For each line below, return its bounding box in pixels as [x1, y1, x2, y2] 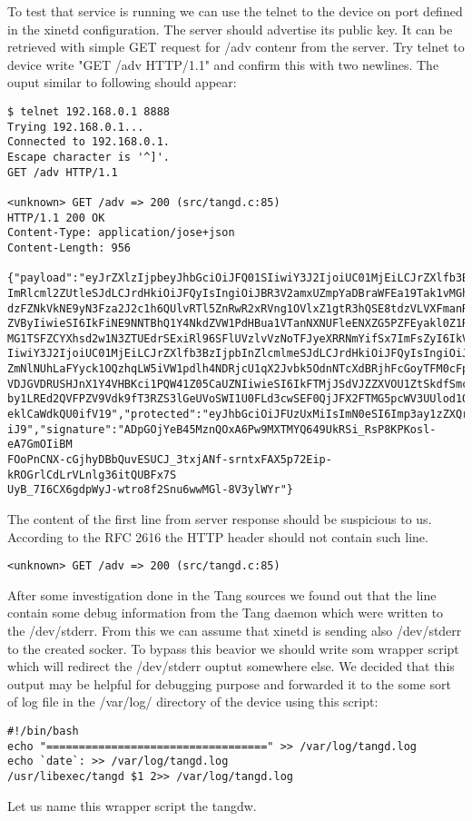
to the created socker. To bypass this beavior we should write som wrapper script [7, 638, 459, 658]
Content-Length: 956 [7, 241, 132, 254]
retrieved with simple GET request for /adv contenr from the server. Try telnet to [7, 37, 465, 56]
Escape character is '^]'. [7, 150, 170, 163]
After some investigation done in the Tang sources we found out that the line [7, 585, 437, 604]
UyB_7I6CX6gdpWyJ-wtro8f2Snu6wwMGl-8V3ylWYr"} [7, 483, 293, 497]
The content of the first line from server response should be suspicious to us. [7, 509, 432, 529]
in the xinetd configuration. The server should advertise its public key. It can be [7, 19, 453, 38]
